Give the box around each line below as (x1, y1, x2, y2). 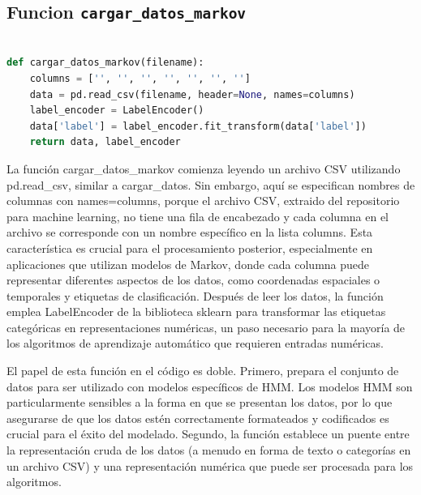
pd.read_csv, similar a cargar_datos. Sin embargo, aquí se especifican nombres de (6, 176, 415, 193)
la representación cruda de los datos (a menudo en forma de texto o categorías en (6, 442, 411, 459)
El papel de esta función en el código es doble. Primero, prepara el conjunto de (6, 362, 399, 379)
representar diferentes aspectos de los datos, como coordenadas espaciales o (6, 271, 380, 288)
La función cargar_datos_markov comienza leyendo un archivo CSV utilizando (6, 160, 401, 177)
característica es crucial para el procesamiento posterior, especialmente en (6, 239, 373, 256)
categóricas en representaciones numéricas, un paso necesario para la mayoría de (6, 318, 406, 335)
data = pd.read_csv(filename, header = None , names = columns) (29, 88, 355, 100)
